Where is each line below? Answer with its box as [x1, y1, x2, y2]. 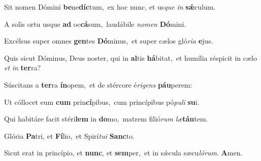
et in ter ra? [4, 62, 41, 73]
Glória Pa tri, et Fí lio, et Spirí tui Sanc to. [4, 130, 135, 141]
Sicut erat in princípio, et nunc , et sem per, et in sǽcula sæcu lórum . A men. [4, 147, 243, 158]
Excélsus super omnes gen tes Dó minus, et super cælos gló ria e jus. [4, 35, 213, 46]
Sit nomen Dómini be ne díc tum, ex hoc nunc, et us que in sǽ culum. [4, 2, 216, 12]
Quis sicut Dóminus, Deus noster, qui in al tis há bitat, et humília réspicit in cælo [4, 52, 257, 63]
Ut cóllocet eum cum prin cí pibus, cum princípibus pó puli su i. [4, 96, 200, 107]
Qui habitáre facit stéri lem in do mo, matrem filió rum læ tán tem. [4, 113, 208, 124]
